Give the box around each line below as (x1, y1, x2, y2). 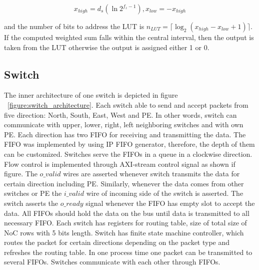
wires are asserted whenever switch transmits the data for (63, 168, 240, 179)
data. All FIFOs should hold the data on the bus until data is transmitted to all (4, 207, 249, 218)
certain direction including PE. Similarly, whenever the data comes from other (4, 178, 244, 188)
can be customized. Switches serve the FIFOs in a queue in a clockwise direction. (4, 148, 252, 159)
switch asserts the (4, 197, 58, 208)
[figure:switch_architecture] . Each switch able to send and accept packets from (7, 99, 248, 110)
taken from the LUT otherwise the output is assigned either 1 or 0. (4, 42, 209, 52)
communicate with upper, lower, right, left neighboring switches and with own (4, 119, 243, 130)
